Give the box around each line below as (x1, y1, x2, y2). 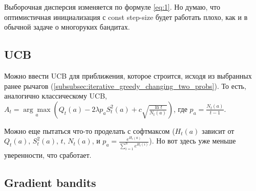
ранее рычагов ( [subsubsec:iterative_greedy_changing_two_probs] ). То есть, (4, 80, 246, 91)
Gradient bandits (4, 174, 96, 190)
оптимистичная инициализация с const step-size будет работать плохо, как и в (4, 11, 248, 22)
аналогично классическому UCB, (4, 90, 107, 101)
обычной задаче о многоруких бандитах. (4, 21, 130, 32)
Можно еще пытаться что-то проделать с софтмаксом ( (4, 125, 175, 136)
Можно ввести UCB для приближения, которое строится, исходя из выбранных (4, 70, 252, 81)
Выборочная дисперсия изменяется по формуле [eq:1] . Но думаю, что (4, 2, 220, 12)
